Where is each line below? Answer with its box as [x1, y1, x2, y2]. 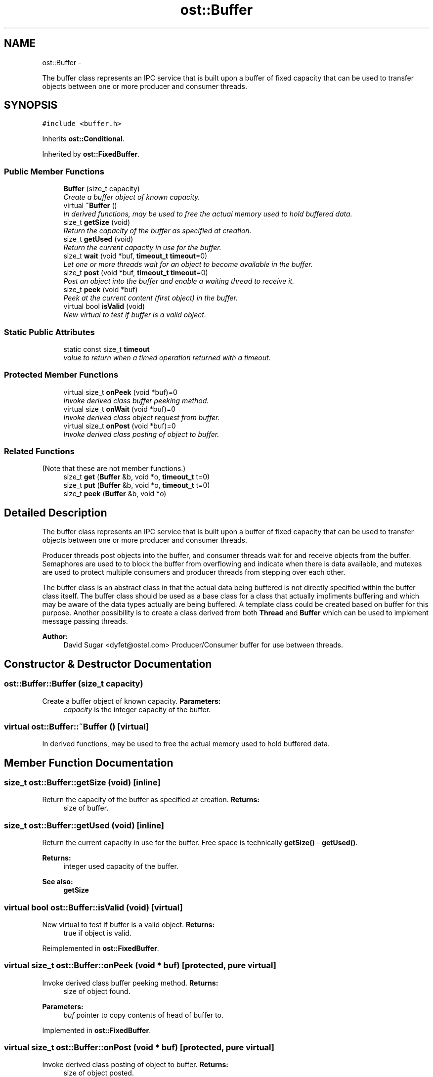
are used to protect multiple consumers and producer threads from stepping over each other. [42, 568, 346, 577]
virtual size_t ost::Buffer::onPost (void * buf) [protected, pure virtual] [4, 1042, 274, 1053]
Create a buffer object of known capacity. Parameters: [42, 696, 221, 705]
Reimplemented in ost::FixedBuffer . [42, 944, 159, 952]
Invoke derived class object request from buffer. [63, 413, 220, 422]
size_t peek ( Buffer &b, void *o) [63, 489, 167, 498]
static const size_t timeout [63, 345, 150, 353]
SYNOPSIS [4, 99, 58, 112]
